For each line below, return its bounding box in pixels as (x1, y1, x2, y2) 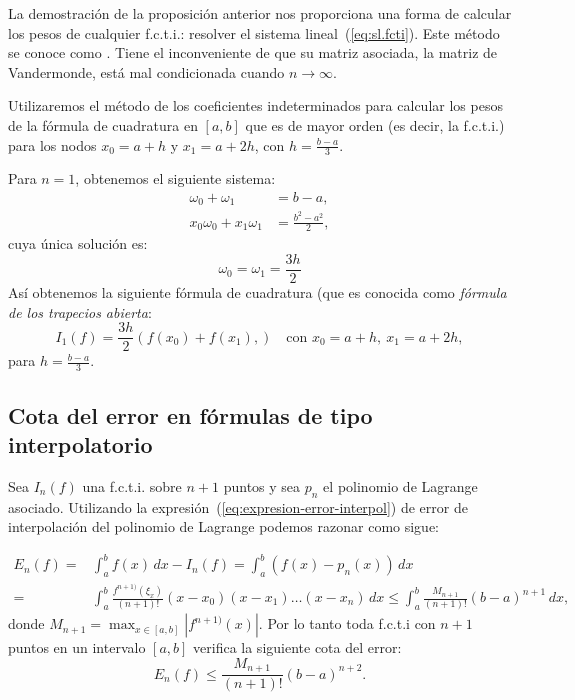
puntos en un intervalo (8, 637, 146, 658)
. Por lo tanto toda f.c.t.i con (258, 613, 436, 634)
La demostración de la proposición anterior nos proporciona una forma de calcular (8, 3, 512, 23)
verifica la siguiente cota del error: (193, 637, 402, 658)
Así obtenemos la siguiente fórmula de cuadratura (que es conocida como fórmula (8, 282, 507, 303)
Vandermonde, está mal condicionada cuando (8, 61, 285, 82)
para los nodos (8, 134, 97, 155)
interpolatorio (8, 428, 153, 459)
